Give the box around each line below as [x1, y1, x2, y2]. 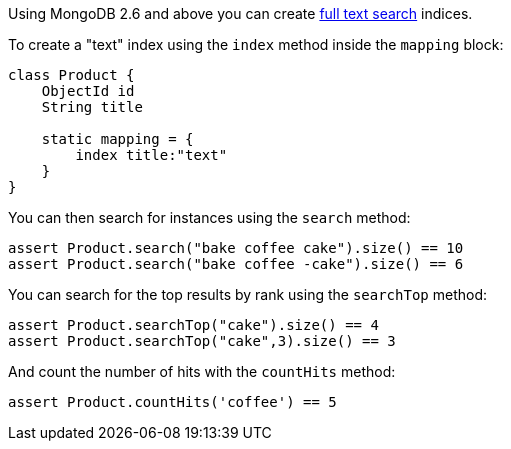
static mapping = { [41, 131, 194, 147]
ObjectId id [41, 83, 135, 99]
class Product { [8, 67, 135, 83]
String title [41, 99, 143, 115]
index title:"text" [75, 147, 228, 163]
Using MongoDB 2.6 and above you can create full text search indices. [8, 5, 473, 22]
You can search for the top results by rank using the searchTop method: [8, 286, 487, 303]
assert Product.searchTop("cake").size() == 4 [8, 317, 379, 333]
